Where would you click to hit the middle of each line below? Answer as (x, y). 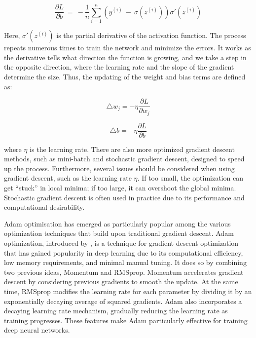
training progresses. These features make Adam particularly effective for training (126, 320)
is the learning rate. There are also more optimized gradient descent (132, 149)
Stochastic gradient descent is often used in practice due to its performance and (124, 197)
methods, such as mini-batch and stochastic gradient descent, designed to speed (124, 159)
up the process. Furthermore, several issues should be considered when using (119, 168)
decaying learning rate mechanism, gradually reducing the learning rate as (116, 311)
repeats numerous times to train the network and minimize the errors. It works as (128, 48)
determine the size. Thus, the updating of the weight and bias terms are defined (125, 76)
